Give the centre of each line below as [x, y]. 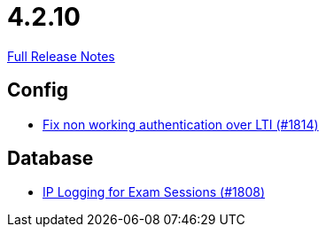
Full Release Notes [61, 56]
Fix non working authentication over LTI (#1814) [181, 124]
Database [50, 159]
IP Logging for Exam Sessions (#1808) [154, 192]
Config [38, 90]
